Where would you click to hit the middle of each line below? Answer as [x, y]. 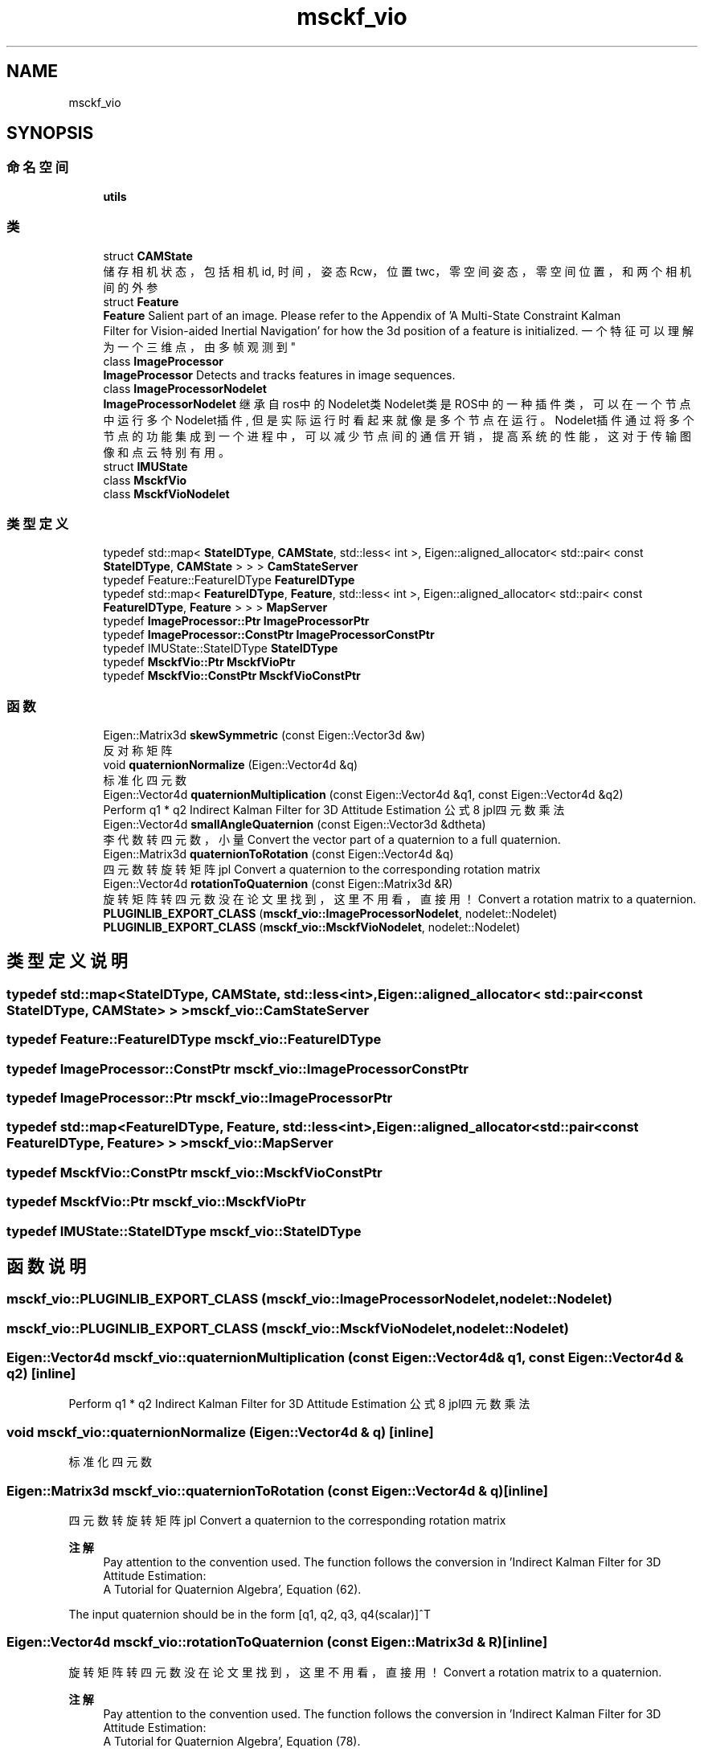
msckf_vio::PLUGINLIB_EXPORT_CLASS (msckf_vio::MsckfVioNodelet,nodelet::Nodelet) [288, 1328]
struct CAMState [148, 256]
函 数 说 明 [46, 1266]
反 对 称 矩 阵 [138, 751]
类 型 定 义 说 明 [67, 961]
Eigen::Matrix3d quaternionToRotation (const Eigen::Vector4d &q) [278, 854]
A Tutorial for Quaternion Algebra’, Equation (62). [232, 1589]
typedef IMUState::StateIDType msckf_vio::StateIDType [184, 1231]
